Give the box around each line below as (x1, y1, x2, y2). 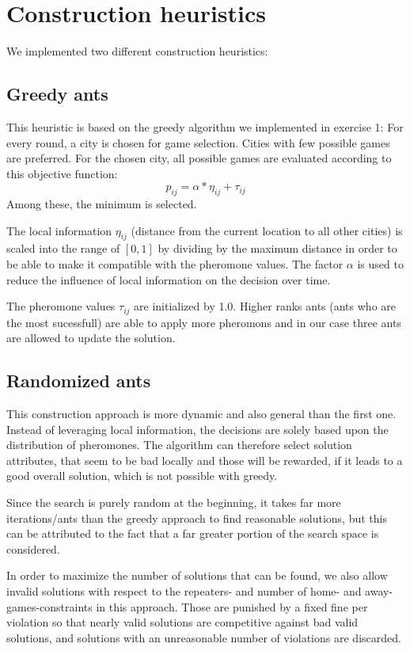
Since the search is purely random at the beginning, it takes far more (6, 494, 341, 511)
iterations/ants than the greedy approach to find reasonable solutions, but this (6, 509, 387, 526)
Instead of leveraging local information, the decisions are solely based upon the (6, 421, 389, 437)
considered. (6, 540, 60, 557)
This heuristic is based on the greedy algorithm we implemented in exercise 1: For (6, 118, 404, 135)
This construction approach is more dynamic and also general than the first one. (6, 405, 397, 422)
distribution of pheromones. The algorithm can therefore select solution (6, 436, 352, 453)
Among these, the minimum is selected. (6, 196, 197, 212)
